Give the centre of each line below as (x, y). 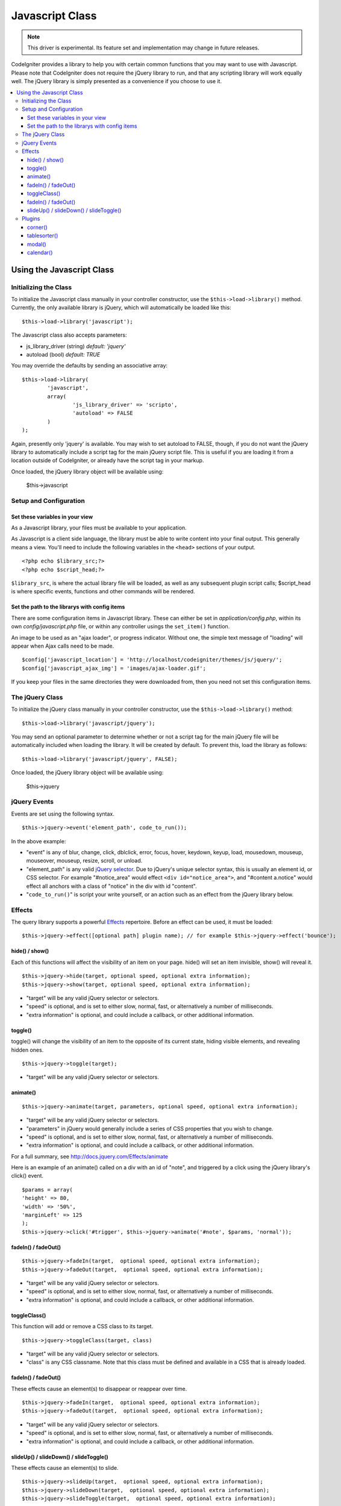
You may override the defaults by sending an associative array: (89, 366)
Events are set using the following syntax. (63, 814)
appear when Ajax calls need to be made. (63, 646)
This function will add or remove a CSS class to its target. (82, 1326)
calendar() (40, 252)
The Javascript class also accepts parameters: (69, 335)
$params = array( (47, 1189)
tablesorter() (43, 236)
